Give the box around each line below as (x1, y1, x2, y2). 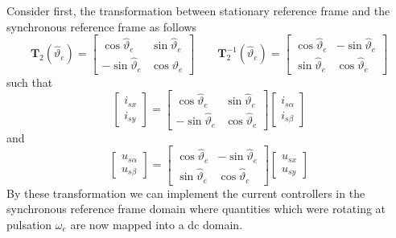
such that (6, 73, 53, 90)
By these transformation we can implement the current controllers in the (6, 184, 365, 201)
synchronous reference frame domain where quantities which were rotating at (6, 200, 386, 217)
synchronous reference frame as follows (6, 18, 197, 35)
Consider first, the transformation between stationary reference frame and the (6, 2, 390, 18)
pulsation (6, 215, 52, 232)
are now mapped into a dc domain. (70, 215, 243, 232)
